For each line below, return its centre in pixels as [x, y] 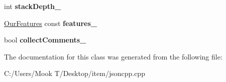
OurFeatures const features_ [50, 23]
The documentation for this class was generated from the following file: [113, 56]
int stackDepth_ [33, 6]
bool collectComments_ [45, 40]
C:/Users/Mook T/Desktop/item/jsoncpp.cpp [75, 73]
